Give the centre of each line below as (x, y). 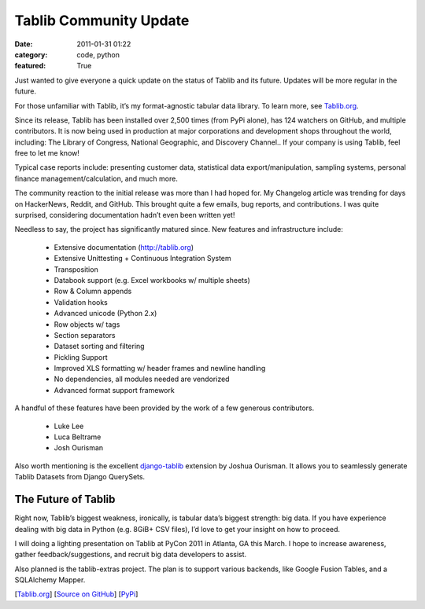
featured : (30, 66)
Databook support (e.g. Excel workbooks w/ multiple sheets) (152, 280)
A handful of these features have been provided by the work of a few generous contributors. (164, 408)
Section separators (85, 335)
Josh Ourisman (79, 448)
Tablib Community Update (102, 20)
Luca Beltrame (78, 437)
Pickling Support (81, 357)
